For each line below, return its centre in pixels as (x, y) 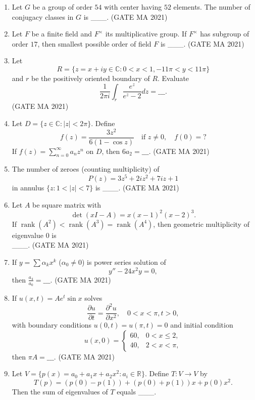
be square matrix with (67, 204)
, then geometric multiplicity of (201, 224)
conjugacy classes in (43, 16)
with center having (133, 7)
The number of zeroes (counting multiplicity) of (86, 169)
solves (93, 297)
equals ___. (137, 391)
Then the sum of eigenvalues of (60, 391)
